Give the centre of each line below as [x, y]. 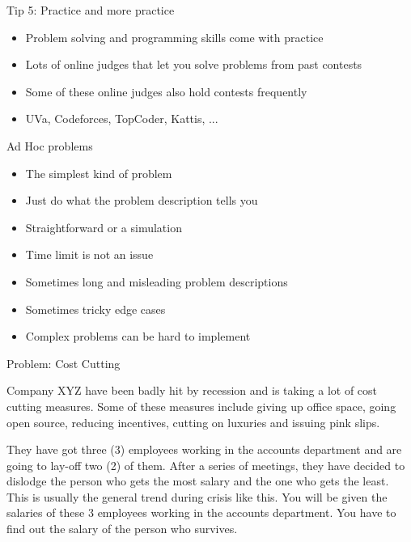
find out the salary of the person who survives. [122, 529]
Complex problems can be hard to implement [138, 336]
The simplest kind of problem [99, 173]
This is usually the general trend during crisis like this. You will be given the [197, 496]
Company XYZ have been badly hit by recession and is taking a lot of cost [192, 390]
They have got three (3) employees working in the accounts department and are [204, 449]
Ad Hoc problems [50, 145]
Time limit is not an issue [89, 254]
